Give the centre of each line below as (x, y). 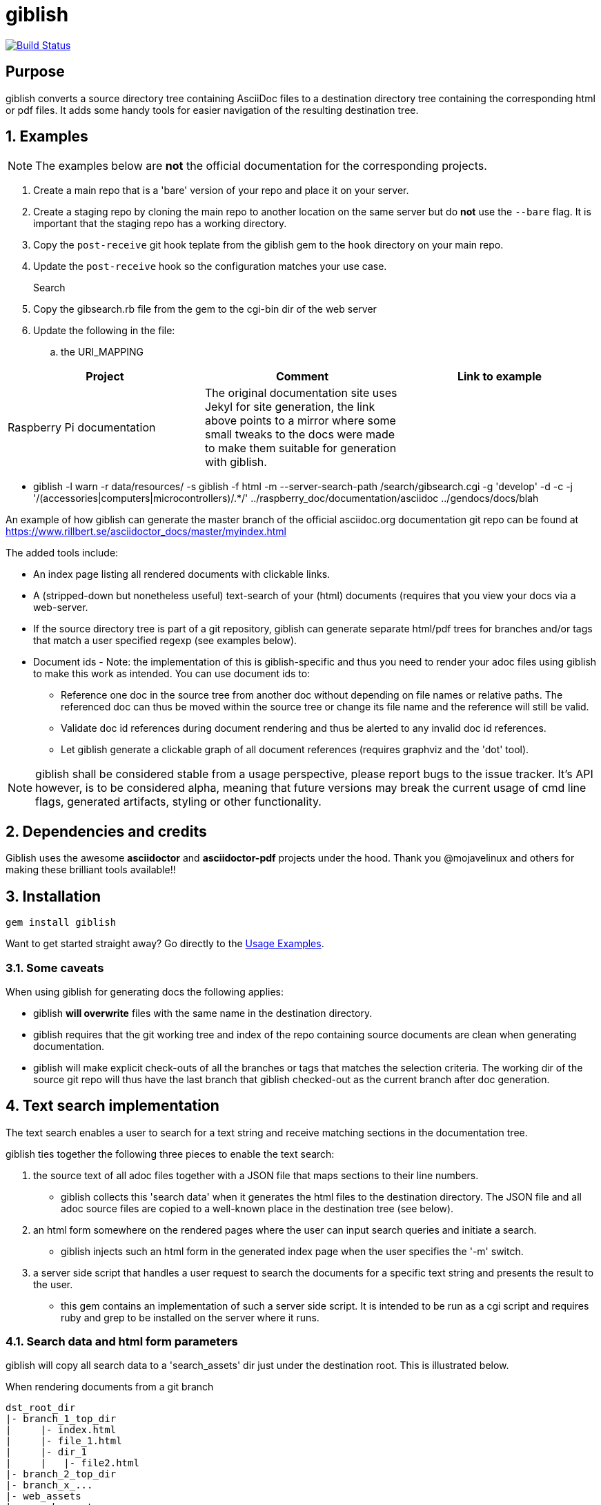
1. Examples (47, 137)
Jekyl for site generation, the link (290, 407)
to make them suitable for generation (300, 448)
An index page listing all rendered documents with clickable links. (182, 574)
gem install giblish (61, 923)
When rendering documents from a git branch (110, 1387)
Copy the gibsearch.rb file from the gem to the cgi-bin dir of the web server (205, 309)
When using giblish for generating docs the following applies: (145, 991)
